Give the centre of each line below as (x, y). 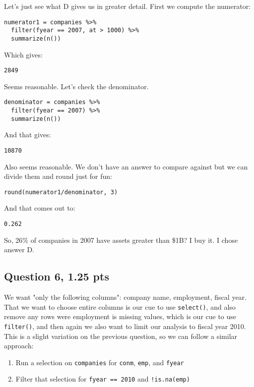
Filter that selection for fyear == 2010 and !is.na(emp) (103, 379)
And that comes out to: (40, 208)
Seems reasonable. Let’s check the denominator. (76, 86)
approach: (19, 346)
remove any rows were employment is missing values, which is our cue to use (120, 316)
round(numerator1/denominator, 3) (61, 192)
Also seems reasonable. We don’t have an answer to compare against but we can (126, 166)
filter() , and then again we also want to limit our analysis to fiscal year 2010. (125, 326)
